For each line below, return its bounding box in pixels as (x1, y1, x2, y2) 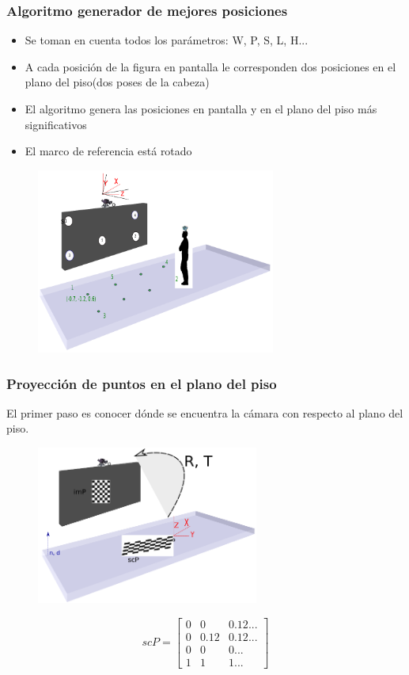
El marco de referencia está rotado (25, 143, 192, 159)
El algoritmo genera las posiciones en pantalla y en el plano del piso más (25, 101, 377, 116)
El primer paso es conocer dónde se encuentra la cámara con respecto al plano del (6, 404, 403, 421)
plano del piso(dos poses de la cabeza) (25, 74, 210, 90)
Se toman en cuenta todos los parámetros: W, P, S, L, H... (25, 32, 309, 48)
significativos (25, 116, 87, 132)
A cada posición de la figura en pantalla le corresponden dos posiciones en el (25, 58, 396, 74)
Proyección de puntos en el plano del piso (6, 373, 277, 393)
